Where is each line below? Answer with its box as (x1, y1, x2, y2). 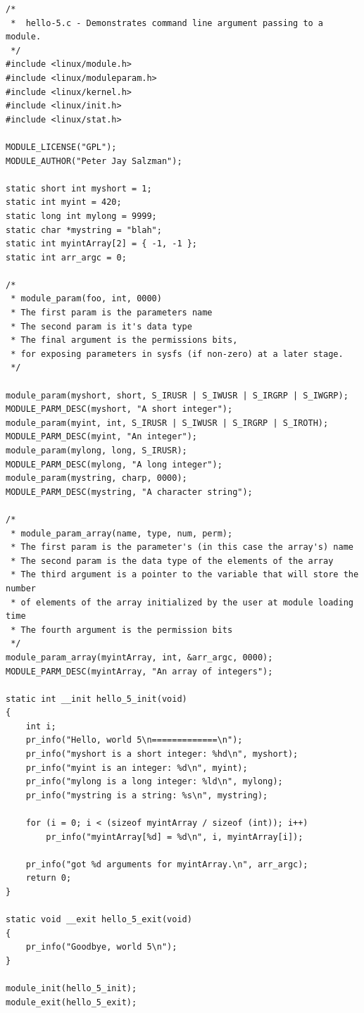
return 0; (25, 873, 72, 883)
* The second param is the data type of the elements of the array (11, 555, 334, 566)
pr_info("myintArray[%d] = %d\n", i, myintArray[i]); (46, 831, 303, 842)
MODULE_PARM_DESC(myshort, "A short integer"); (6, 404, 233, 415)
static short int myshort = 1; (6, 183, 152, 194)
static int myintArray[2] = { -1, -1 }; (6, 239, 198, 249)
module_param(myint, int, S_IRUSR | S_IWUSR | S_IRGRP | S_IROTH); (6, 417, 329, 428)
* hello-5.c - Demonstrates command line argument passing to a (11, 18, 324, 28)
